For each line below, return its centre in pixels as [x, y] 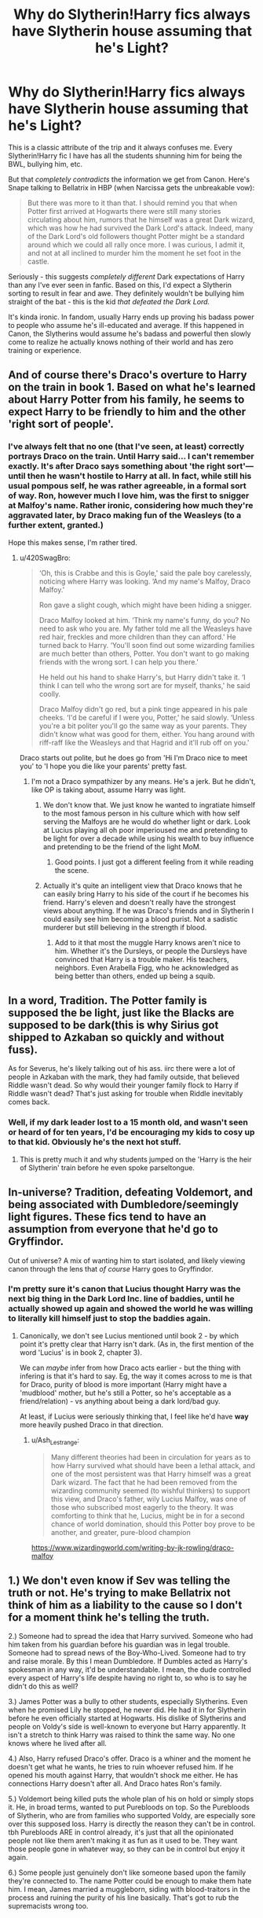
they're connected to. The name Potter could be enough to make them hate [130, 1881]
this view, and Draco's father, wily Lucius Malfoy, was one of [148, 1499]
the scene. [72, 870]
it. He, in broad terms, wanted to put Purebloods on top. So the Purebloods [129, 1807]
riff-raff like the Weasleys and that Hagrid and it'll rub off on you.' [144, 742]
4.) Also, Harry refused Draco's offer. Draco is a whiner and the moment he [130, 1758]
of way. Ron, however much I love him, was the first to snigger [129, 495]
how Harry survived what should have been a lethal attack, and [153, 1465]
